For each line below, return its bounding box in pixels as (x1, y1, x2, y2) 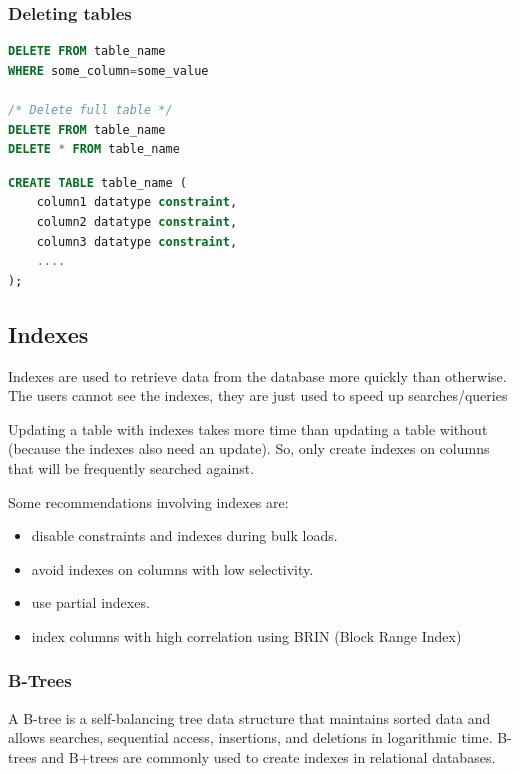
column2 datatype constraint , (36, 214, 238, 229)
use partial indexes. (31, 592, 150, 613)
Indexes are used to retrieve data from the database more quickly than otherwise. (8, 365, 507, 386)
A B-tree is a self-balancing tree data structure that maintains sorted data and (8, 707, 491, 728)
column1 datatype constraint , (36, 195, 238, 210)
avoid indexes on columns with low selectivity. (31, 558, 314, 579)
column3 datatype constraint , (36, 234, 238, 249)
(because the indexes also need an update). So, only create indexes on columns (8, 438, 490, 459)
